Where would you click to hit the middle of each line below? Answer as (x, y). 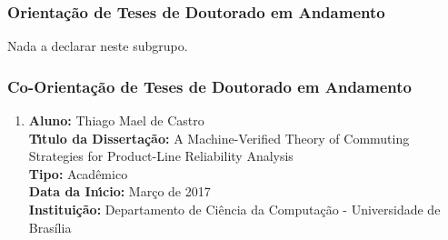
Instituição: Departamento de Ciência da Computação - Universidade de (234, 209)
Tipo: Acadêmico (78, 173)
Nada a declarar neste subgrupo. (98, 46)
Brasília (50, 227)
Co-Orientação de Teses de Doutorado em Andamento (209, 86)
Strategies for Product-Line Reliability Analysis (161, 156)
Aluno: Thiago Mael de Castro (116, 120)
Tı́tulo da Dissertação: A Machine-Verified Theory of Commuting (219, 138)
